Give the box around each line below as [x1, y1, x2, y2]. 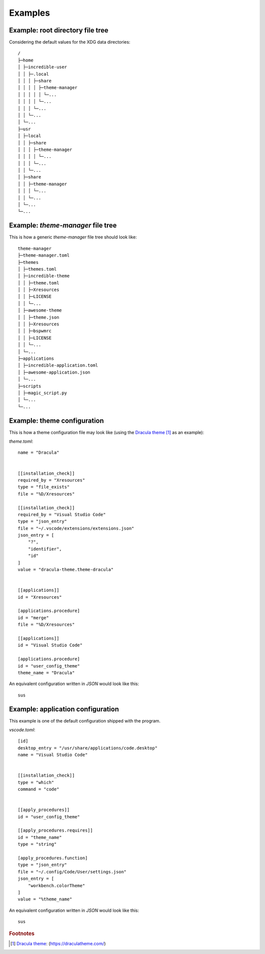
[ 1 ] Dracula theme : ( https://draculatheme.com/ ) [10, 940, 106, 946]
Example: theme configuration [9, 416, 104, 425]
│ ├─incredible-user [18, 64, 67, 70]
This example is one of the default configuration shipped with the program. [9, 718, 160, 723]
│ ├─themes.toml [18, 266, 57, 272]
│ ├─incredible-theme [18, 273, 70, 279]
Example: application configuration [9, 705, 119, 713]
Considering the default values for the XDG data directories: [9, 39, 131, 45]
